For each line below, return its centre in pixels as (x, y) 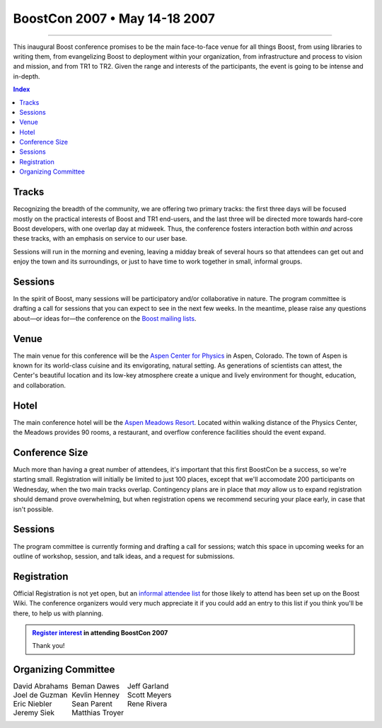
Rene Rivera (147, 704)
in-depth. (27, 76)
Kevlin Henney (96, 695)
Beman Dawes (96, 686)
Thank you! (48, 646)
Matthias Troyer (98, 713)
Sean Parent (92, 704)
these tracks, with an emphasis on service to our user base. (100, 239)
